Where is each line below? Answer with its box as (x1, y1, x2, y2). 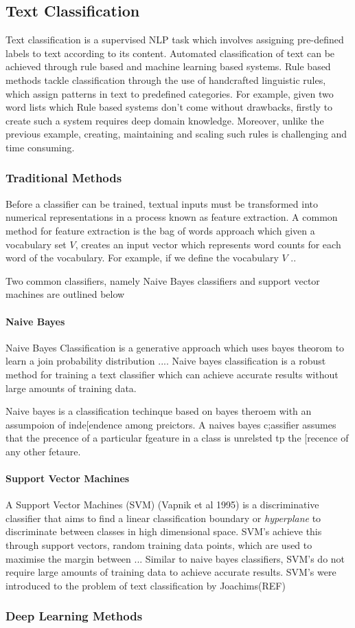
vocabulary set (5, 237, 67, 251)
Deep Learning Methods (5, 607, 143, 625)
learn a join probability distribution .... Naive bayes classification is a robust (5, 354, 326, 368)
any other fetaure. (5, 444, 81, 458)
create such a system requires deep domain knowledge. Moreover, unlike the (5, 113, 324, 127)
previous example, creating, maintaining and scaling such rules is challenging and (5, 127, 347, 141)
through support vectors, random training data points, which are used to (5, 538, 312, 552)
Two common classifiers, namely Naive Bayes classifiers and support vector (5, 273, 320, 288)
